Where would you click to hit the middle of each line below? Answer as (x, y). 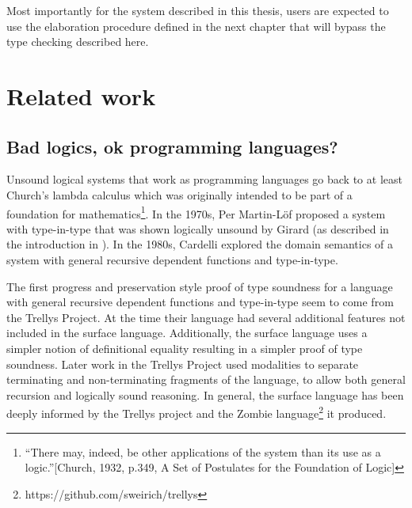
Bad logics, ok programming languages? (172, 146)
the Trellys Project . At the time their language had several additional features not (206, 317)
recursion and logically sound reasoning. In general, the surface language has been (205, 394)
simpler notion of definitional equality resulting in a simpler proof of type (185, 348)
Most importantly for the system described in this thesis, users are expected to (198, 10)
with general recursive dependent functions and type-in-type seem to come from (200, 302)
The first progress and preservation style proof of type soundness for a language (200, 286)
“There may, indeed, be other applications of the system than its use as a (203, 451)
